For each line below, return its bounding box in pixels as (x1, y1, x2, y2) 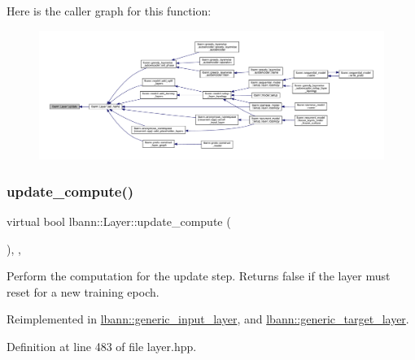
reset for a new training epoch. (7, 283, 159, 300)
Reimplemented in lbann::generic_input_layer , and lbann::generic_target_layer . (7, 310, 409, 327)
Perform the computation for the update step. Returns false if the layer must (7, 267, 391, 284)
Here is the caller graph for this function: (7, 2, 212, 19)
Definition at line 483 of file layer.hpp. (7, 337, 197, 354)
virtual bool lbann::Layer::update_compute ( (7, 212, 231, 229)
